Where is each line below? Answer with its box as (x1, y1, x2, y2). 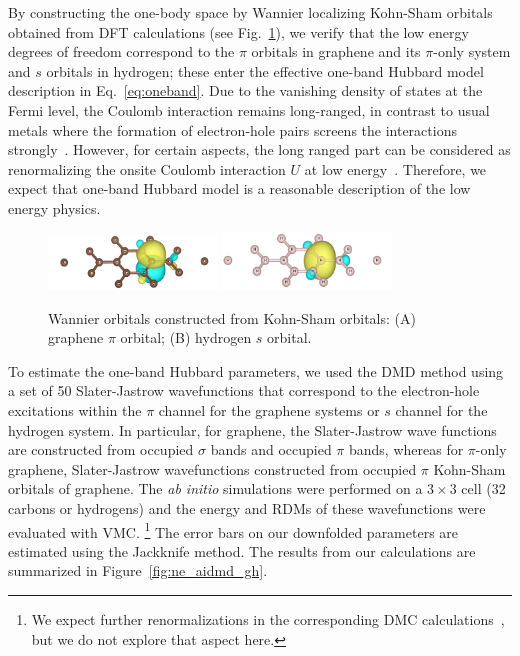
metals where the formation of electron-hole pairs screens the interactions (8, 119, 457, 140)
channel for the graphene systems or (158, 399, 380, 420)
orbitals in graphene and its (251, 41, 421, 62)
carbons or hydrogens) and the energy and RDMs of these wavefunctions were (8, 497, 486, 518)
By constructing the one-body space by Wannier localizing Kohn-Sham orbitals (8, 2, 493, 22)
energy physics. (8, 197, 101, 218)
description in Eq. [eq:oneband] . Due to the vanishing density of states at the (8, 80, 483, 101)
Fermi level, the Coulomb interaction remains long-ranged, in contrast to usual (8, 99, 490, 120)
